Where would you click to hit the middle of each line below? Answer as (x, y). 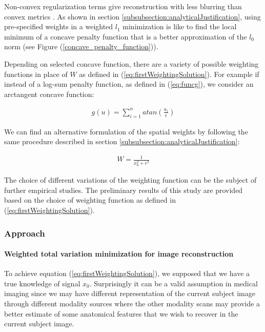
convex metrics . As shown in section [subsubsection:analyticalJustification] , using (132, 16)
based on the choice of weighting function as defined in (90, 200)
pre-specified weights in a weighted (59, 26)
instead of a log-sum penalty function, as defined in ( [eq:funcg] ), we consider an (129, 84)
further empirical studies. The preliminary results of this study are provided (124, 190)
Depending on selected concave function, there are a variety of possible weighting (131, 63)
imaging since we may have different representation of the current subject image (130, 293)
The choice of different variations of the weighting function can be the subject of (130, 180)
